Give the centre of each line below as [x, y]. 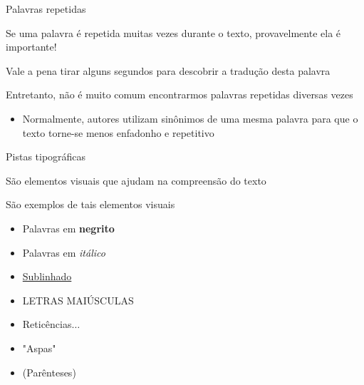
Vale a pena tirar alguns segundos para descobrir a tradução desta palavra [168, 70]
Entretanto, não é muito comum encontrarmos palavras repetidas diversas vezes [180, 94]
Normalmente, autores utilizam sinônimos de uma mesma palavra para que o [190, 118]
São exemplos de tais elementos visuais [90, 204]
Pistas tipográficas [46, 156]
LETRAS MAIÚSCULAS [78, 300]
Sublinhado [47, 276]
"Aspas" [39, 348]
